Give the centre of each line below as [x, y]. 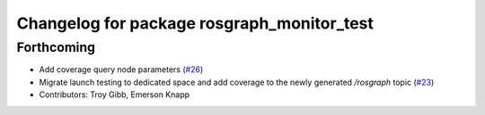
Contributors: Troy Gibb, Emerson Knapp [115, 94]
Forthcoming [56, 47]
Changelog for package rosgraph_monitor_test [195, 23]
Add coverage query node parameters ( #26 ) [121, 70]
